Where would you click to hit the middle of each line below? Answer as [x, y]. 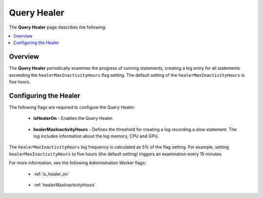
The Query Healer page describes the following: [58, 27]
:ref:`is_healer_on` [51, 174]
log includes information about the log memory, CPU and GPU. [96, 136]
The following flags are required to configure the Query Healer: [72, 107]
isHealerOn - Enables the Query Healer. [74, 118]
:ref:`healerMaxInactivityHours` [65, 185]
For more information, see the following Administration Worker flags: [77, 163]
